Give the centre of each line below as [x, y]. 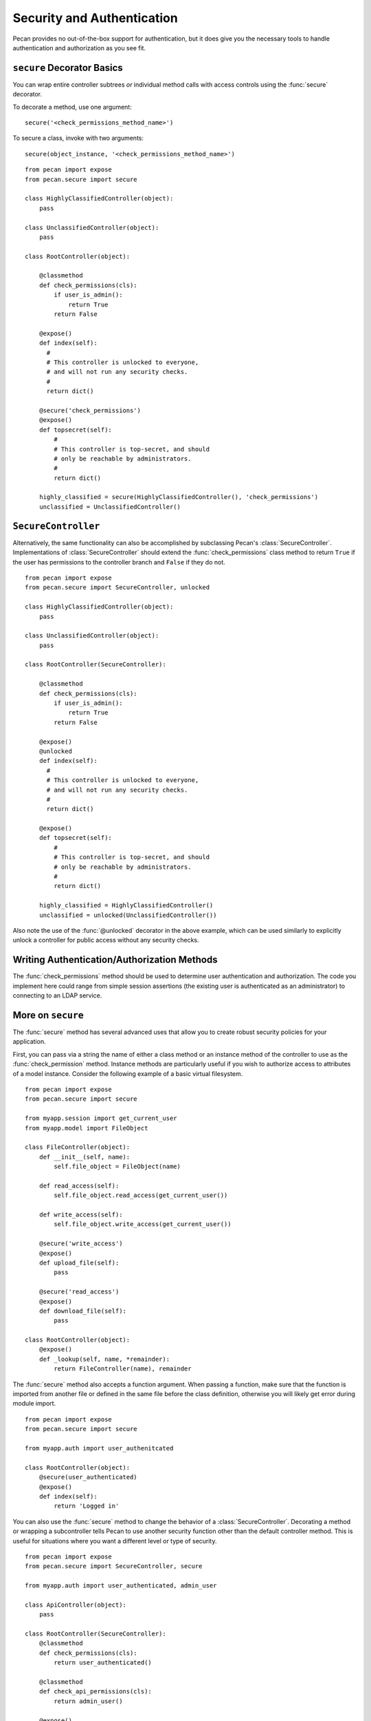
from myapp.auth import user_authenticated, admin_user [121, 1586]
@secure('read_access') [79, 1292]
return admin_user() [88, 1701]
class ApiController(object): [76, 1605]
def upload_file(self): [79, 1263]
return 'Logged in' [87, 1506]
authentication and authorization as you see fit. [79, 47]
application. [29, 1042]
